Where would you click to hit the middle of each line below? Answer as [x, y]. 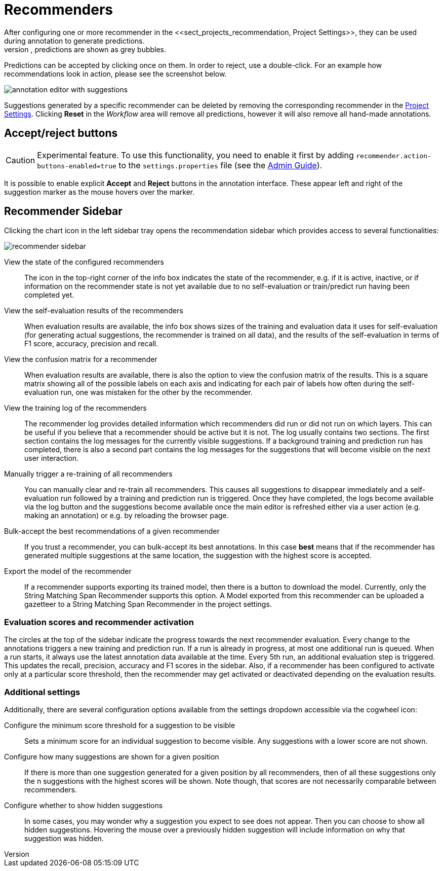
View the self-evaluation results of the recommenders [94, 311]
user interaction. [52, 458]
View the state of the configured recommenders [84, 262]
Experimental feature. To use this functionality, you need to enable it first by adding [195, 155]
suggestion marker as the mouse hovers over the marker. [99, 192]
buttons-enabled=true [77, 166]
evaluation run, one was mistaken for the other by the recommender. [138, 392]
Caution [21, 160]
